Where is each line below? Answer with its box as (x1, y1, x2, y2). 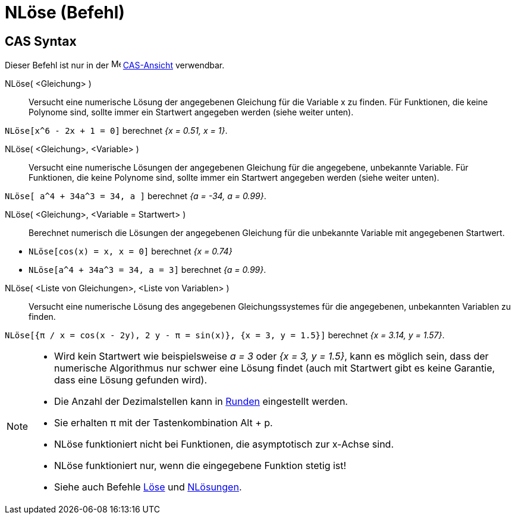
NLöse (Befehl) (5, 2, 125, 23)
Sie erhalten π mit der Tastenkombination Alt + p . (54, 417, 273, 429)
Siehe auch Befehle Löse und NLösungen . (54, 481, 242, 493)
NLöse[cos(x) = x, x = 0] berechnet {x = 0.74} (29, 246, 233, 257)
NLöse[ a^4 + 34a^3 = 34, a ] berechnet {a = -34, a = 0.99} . (5, 191, 266, 202)
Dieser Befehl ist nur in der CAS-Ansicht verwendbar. (5, 60, 225, 71)
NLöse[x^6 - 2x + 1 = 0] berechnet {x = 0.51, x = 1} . (5, 125, 228, 136)
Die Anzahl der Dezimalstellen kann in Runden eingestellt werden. (54, 395, 348, 408)
